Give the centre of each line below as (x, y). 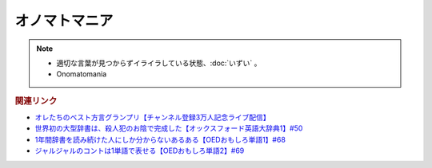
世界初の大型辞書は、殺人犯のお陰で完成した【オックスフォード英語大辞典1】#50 (169, 128)
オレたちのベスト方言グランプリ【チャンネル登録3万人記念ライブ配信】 (153, 117)
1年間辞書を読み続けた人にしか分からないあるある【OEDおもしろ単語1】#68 (160, 139)
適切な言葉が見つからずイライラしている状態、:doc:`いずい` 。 (159, 63)
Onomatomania (82, 74)
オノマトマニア (64, 21)
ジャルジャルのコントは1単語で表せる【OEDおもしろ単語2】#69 (140, 150)
